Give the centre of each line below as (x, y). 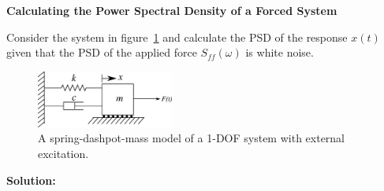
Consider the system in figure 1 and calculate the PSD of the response (177, 37)
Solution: (31, 180)
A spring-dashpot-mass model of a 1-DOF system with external (192, 138)
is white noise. (280, 52)
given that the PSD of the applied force (102, 52)
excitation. (63, 153)
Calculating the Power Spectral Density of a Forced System (172, 10)
